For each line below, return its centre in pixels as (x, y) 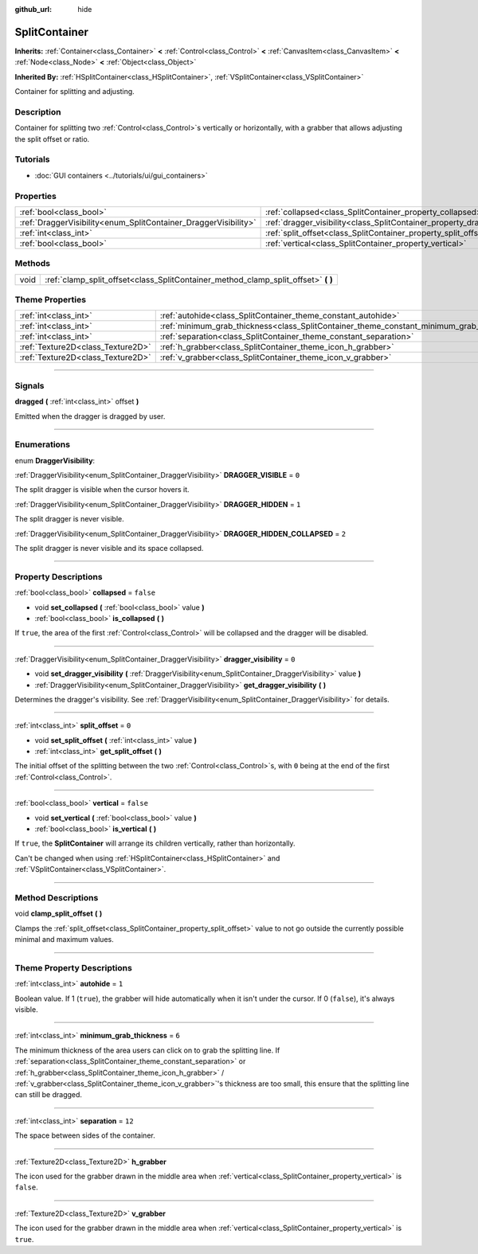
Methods (33, 264)
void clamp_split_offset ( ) (59, 914)
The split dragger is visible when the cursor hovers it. (102, 490)
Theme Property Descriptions (74, 967)
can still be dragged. (49, 1095)
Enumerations (43, 444)
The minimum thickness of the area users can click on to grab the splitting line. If (147, 1050)
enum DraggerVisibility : (55, 460)
